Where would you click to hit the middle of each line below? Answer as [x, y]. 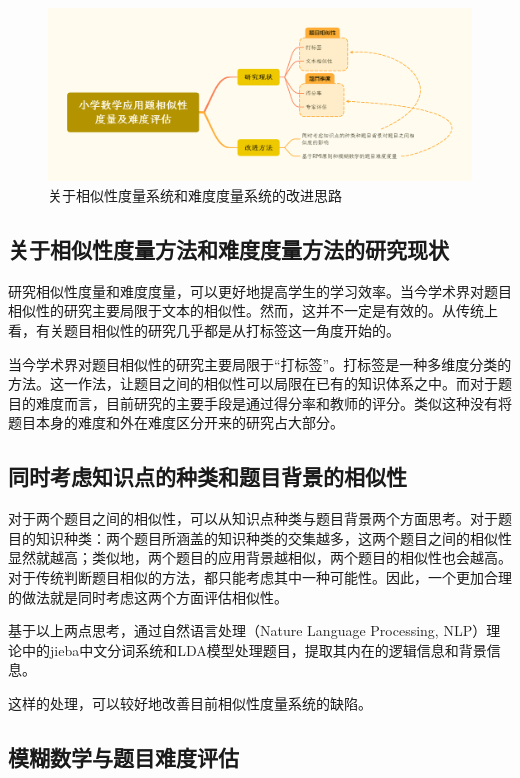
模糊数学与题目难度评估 [123, 756]
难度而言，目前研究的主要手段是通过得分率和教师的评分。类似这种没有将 [273, 402]
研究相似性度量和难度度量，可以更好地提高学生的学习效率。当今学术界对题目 [260, 290]
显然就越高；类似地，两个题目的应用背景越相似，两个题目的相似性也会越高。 [260, 557]
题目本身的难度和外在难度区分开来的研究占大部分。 [176, 422]
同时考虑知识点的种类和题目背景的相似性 [207, 476]
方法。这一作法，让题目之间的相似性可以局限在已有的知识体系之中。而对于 [253, 383]
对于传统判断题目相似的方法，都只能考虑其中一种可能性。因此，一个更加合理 [260, 577]
